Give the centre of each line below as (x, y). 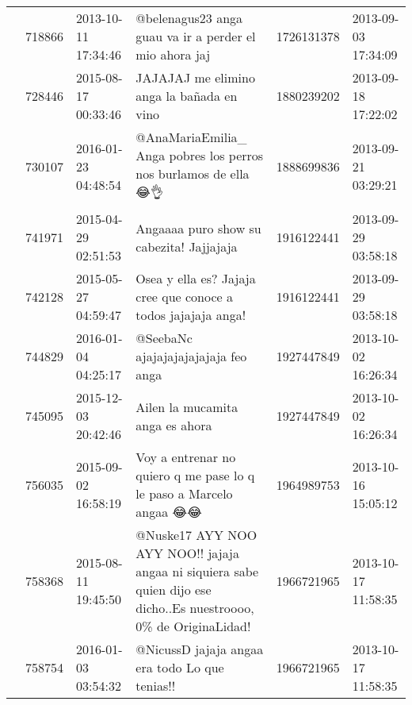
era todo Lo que (180, 667)
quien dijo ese (174, 589)
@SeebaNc (164, 338)
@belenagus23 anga (189, 18)
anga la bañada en (187, 96)
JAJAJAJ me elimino (195, 77)
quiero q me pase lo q (195, 475)
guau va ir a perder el (196, 36)
